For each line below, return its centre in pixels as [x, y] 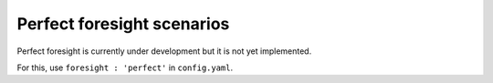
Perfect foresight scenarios [123, 24]
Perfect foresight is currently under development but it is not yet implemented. [164, 51]
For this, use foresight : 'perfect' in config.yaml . [125, 67]
